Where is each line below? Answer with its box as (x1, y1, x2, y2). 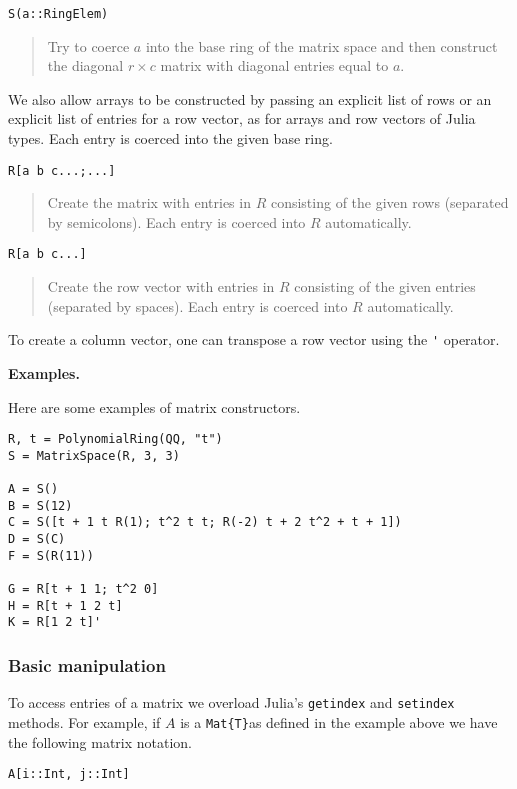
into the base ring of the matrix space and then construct (145, 35, 498, 56)
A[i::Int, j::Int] (8, 767, 130, 782)
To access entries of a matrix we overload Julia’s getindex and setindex (8, 692, 455, 713)
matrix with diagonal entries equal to (160, 55, 389, 76)
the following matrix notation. (8, 731, 193, 752)
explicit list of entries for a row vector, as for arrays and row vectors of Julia (8, 108, 476, 129)
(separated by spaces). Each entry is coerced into (47, 295, 348, 316)
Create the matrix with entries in (47, 192, 251, 213)
